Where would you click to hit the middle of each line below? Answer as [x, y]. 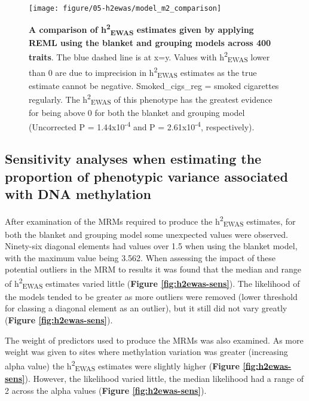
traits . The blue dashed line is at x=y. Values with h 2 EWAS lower [149, 57]
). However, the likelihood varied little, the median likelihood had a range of [164, 379]
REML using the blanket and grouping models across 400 [150, 43]
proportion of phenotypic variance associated [146, 176]
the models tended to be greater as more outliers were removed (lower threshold [151, 296]
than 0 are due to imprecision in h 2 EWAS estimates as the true [143, 72]
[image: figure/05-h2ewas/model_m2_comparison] [125, 8]
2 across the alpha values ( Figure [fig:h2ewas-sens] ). [106, 391]
